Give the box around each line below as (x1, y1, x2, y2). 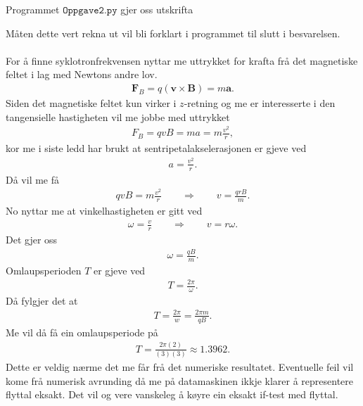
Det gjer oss (6, 232, 58, 247)
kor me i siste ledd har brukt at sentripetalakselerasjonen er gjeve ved (6, 141, 307, 156)
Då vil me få (6, 172, 60, 186)
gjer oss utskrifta (120, 2, 193, 16)
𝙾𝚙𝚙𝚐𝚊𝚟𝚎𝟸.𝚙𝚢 (63, 6, 117, 15)
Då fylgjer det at (6, 293, 78, 307)
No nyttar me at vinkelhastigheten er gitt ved (6, 203, 203, 218)
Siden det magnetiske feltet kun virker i (6, 96, 177, 110)
